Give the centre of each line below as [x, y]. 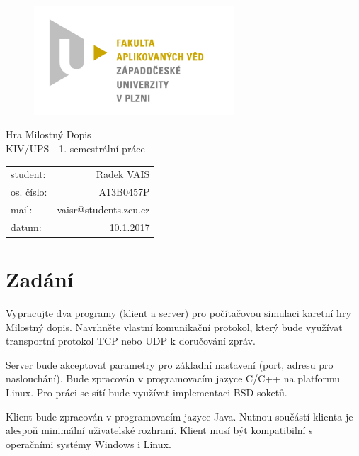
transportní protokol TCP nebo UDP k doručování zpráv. [131, 341]
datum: [26, 227]
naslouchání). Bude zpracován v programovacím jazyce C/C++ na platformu [173, 378]
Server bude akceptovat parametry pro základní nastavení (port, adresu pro [170, 364]
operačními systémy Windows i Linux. [89, 444]
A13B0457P [124, 192]
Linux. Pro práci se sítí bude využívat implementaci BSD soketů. [147, 393]
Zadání [40, 279]
